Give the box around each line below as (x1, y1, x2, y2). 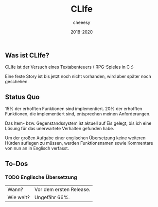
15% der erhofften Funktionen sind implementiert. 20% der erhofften (5, 106, 142, 112)
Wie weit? (7, 194, 30, 201)
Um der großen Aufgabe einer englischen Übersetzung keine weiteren (5, 135, 146, 141)
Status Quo (5, 93, 40, 101)
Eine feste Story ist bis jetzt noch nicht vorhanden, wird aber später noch (5, 74, 152, 79)
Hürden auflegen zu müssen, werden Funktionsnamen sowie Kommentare (5, 140, 153, 146)
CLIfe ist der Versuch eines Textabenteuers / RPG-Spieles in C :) (5, 64, 134, 70)
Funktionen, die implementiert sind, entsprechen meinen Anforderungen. (5, 111, 151, 117)
